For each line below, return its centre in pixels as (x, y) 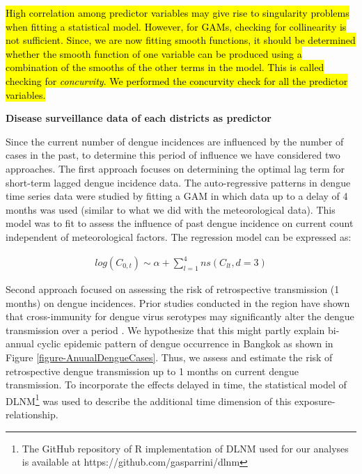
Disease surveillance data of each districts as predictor (139, 118)
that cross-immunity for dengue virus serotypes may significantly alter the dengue (180, 316)
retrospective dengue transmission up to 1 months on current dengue (152, 371)
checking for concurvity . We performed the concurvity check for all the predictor (177, 80)
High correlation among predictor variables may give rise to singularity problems (178, 13)
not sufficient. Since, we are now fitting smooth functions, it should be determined (181, 40)
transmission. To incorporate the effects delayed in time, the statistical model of (176, 385)
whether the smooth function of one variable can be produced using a (154, 53)
